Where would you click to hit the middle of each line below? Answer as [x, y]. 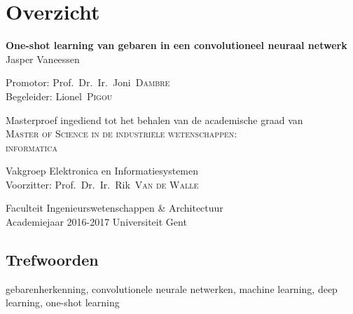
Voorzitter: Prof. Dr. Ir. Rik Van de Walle [102, 184]
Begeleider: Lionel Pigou [59, 96]
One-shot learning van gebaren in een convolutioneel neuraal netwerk [176, 45]
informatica [32, 147]
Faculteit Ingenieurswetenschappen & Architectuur [115, 208]
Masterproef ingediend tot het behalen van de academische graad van [154, 120]
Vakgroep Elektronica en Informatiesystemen [102, 171]
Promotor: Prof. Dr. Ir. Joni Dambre [88, 82]
